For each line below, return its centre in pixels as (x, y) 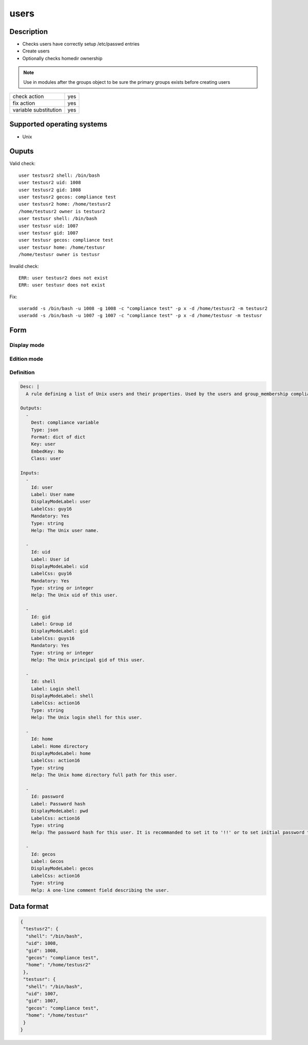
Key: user (43, 444)
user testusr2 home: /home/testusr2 (65, 204)
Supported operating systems (59, 124)
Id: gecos (43, 854)
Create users (36, 51)
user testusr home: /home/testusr (62, 247)
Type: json (45, 430)
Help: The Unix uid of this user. (74, 595)
